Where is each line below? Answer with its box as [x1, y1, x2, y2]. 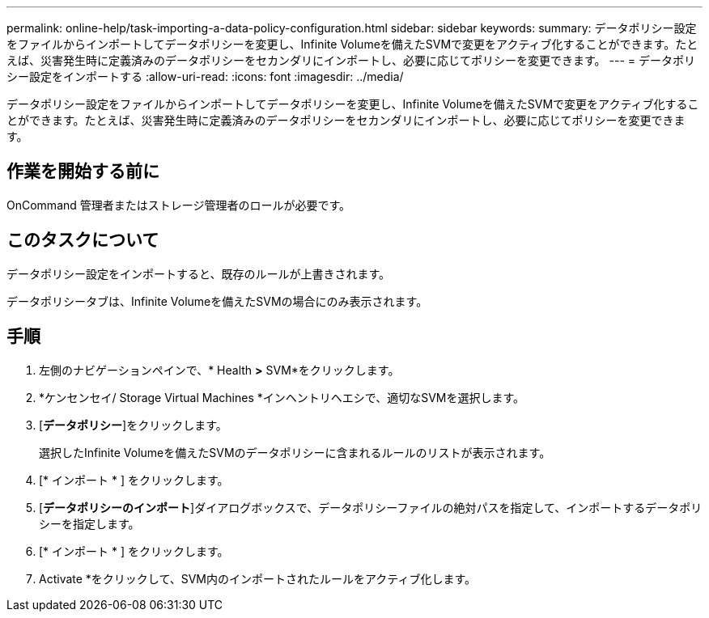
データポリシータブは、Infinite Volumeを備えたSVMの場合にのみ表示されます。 [6, 294, 428, 308]
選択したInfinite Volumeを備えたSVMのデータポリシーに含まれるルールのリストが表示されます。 [39, 445, 551, 459]
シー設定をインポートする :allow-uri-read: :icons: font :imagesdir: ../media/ [6, 70, 404, 83]
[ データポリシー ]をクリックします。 [39, 417, 227, 432]
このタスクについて [6, 230, 159, 251]
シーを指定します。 [39, 516, 140, 531]
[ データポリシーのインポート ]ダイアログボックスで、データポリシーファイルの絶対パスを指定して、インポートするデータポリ [39, 500, 703, 514]
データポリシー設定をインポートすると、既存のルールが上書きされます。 [6, 266, 391, 281]
